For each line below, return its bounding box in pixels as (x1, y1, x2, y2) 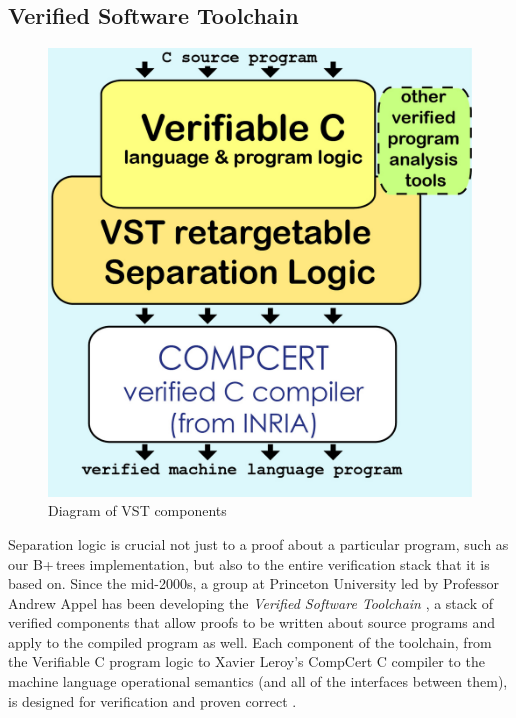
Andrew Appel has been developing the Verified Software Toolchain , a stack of (8, 592, 493, 613)
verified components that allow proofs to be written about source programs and (8, 612, 496, 633)
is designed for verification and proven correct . (8, 690, 297, 711)
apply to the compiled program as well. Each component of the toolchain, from (8, 631, 492, 652)
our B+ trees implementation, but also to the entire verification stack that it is (8, 553, 490, 574)
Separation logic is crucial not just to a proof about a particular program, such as (8, 533, 509, 554)
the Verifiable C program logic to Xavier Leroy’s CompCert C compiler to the (8, 651, 485, 672)
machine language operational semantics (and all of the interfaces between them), (8, 671, 508, 692)
